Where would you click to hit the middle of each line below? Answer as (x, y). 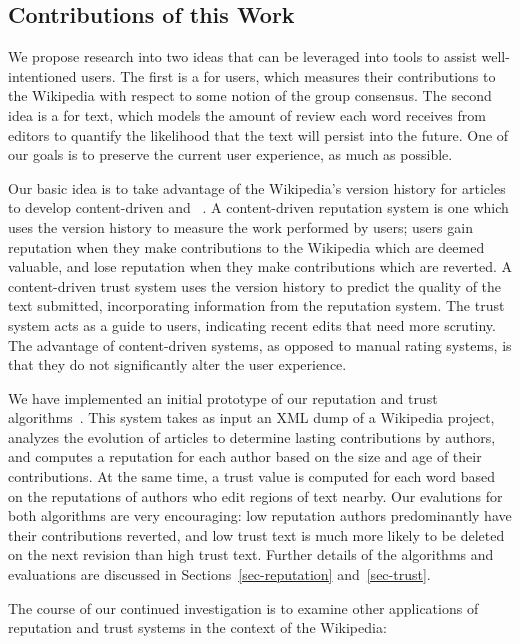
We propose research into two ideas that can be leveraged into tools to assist (242, 56)
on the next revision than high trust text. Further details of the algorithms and (251, 554)
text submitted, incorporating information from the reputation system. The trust (256, 305)
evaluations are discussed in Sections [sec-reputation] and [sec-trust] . (219, 574)
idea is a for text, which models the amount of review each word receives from (247, 114)
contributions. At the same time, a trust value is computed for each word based (252, 476)
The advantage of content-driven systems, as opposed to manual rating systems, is (260, 344)
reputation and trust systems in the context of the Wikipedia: (197, 627)
